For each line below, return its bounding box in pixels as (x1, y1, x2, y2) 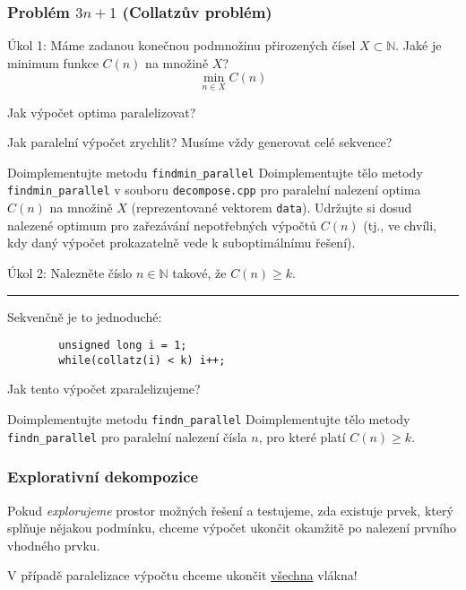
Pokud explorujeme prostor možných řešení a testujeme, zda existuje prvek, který (7, 500, 453, 519)
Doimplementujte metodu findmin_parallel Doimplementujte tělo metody (7, 162, 423, 181)
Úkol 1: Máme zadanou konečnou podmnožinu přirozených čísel (7, 36, 356, 55)
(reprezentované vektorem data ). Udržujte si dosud (131, 198, 412, 217)
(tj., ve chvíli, (363, 215, 436, 234)
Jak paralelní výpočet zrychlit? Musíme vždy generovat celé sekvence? (7, 133, 393, 152)
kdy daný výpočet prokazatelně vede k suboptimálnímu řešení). (7, 233, 356, 252)
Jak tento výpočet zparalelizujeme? (7, 379, 201, 398)
